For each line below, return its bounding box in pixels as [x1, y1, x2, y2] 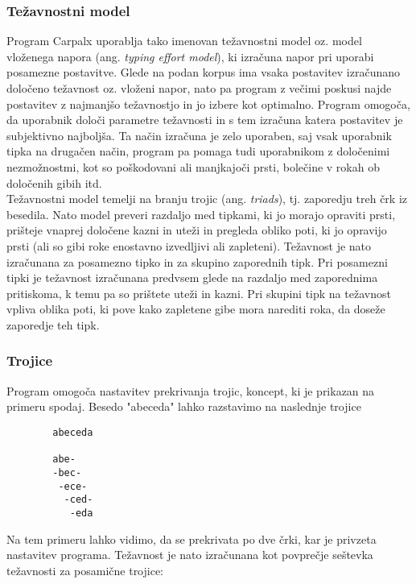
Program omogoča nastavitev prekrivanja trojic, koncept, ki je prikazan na [6, 382, 375, 399]
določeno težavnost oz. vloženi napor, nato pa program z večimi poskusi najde [6, 80, 392, 96]
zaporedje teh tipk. [6, 316, 100, 333]
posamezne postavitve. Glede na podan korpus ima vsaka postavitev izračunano [6, 64, 401, 81]
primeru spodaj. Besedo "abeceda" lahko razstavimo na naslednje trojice [6, 398, 361, 415]
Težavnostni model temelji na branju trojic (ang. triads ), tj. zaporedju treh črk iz [6, 190, 407, 207]
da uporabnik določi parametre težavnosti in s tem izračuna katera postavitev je [6, 111, 403, 128]
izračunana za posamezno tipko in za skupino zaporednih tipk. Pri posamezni [6, 253, 388, 270]
